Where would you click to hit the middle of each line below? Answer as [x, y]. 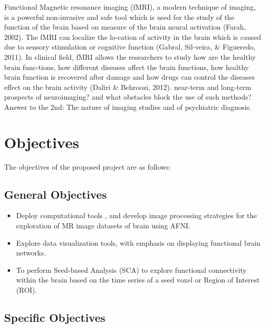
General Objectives [56, 194]
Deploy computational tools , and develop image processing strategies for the [137, 215]
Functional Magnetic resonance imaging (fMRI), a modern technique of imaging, [130, 7]
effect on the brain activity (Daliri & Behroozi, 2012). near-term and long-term [128, 87]
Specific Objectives [55, 317]
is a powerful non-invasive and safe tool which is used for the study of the [119, 17]
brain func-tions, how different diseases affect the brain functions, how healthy [127, 67]
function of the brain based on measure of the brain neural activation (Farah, [125, 27]
